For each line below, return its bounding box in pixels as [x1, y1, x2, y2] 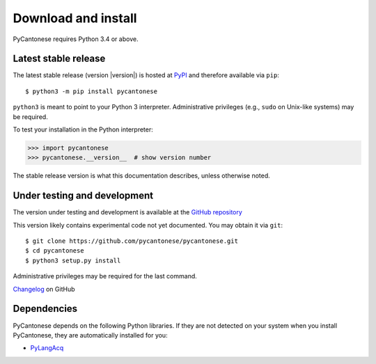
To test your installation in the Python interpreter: [13, 125, 153, 134]
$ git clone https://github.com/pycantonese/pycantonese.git [25, 237, 238, 245]
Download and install [13, 10, 137, 26]
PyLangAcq [30, 344, 64, 352]
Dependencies [13, 303, 78, 315]
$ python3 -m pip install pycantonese [25, 87, 158, 95]
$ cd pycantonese [25, 247, 84, 255]
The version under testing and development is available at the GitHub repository [13, 208, 243, 216]
